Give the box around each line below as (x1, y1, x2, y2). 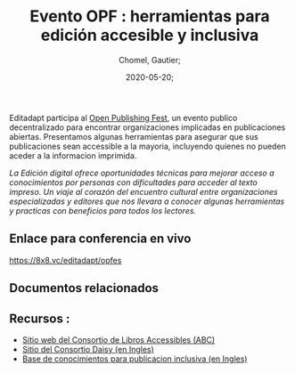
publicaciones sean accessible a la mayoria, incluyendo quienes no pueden (9, 141, 287, 151)
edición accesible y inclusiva (40, 25, 259, 45)
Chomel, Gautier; (119, 54, 181, 65)
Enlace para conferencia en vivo (9, 231, 192, 247)
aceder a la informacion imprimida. (9, 150, 137, 161)
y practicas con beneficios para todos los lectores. (9, 205, 197, 215)
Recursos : (9, 311, 70, 326)
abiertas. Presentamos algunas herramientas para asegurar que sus (9, 131, 258, 142)
